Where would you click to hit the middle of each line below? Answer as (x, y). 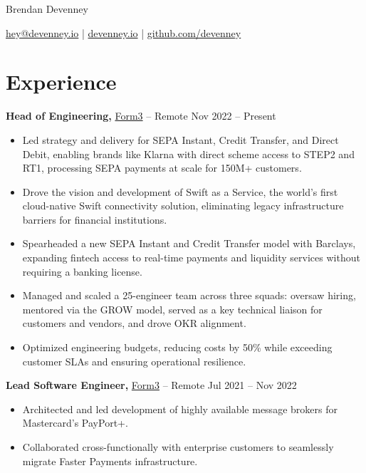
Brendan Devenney (47, 9)
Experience (61, 82)
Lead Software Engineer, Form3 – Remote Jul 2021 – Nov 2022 (151, 385)
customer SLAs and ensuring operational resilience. (134, 361)
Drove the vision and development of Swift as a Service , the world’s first (180, 191)
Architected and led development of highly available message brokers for (180, 409)
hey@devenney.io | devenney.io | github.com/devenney (124, 32)
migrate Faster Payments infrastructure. (110, 461)
